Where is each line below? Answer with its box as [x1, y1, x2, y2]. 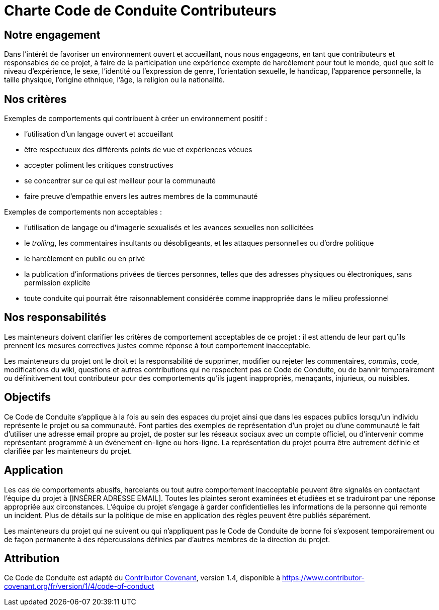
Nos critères [4, 92, 67, 106]
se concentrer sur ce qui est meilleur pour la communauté [24, 176, 216, 185]
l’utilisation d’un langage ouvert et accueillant [24, 130, 173, 139]
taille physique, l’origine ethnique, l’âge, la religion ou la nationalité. [4, 75, 225, 84]
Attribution [4, 552, 60, 565]
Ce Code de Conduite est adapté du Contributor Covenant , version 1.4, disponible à [4, 573, 281, 582]
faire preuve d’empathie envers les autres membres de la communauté [24, 192, 258, 201]
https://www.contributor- [282, 573, 365, 582]
